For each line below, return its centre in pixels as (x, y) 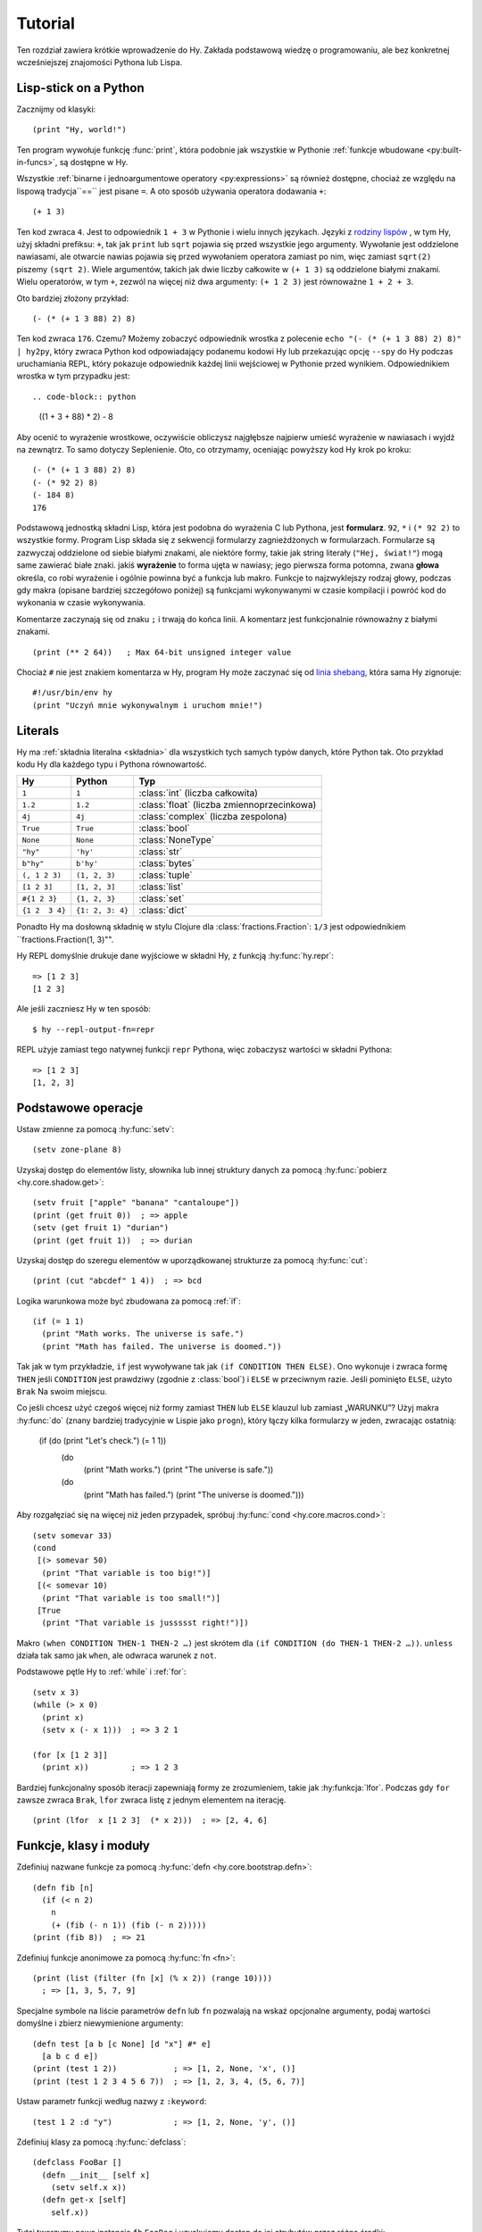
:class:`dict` (163, 911)
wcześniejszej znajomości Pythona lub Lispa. (100, 62)
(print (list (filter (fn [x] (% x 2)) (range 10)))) (152, 1978)
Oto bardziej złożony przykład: (73, 298)
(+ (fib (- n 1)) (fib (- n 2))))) (129, 1925)
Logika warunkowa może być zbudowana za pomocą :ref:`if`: (129, 1301)
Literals (38, 731)
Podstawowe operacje (80, 1108)
